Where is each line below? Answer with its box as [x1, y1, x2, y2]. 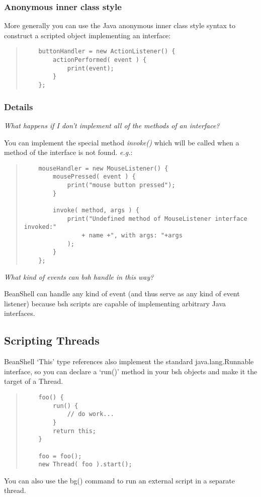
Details [4, 100, 33, 113]
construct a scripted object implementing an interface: [4, 30, 171, 40]
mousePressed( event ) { [53, 173, 136, 181]
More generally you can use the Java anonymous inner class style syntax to [4, 20, 236, 31]
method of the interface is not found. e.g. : [4, 147, 133, 157]
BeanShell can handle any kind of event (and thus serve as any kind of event [4, 288, 240, 299]
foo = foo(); [38, 452, 82, 460]
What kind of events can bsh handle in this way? [4, 271, 154, 282]
